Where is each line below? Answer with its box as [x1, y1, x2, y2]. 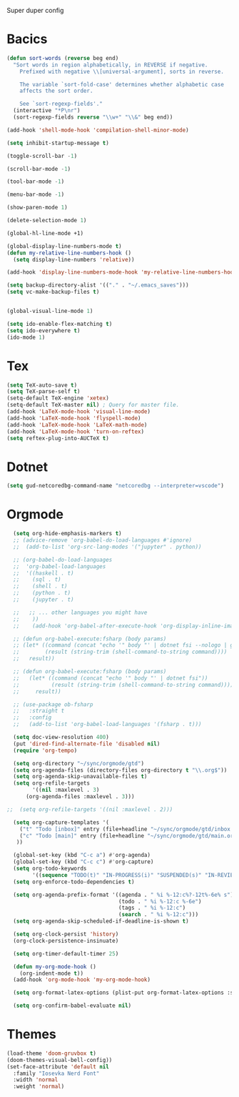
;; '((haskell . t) [13, 570, 74, 577]
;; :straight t [13, 708, 65, 715]
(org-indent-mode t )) [19, 970, 83, 977]
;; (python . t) [13, 590, 71, 597]
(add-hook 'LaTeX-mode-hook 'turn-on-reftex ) [6, 428, 144, 435]
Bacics [6, 31, 48, 47]
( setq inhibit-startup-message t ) [6, 139, 110, 147]
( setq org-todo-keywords [13, 865, 87, 872]
